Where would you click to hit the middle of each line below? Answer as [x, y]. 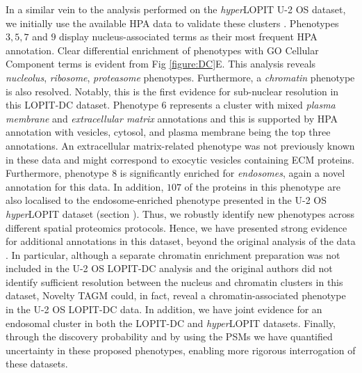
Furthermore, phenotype [57, 173]
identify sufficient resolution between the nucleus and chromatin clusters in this [174, 281]
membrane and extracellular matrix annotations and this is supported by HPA [172, 118]
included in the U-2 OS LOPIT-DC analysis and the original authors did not [169, 268]
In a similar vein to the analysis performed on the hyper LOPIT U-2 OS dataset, [176, 9]
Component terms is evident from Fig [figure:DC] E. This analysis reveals [161, 64]
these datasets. [37, 364]
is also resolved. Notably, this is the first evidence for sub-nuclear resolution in [172, 91]
